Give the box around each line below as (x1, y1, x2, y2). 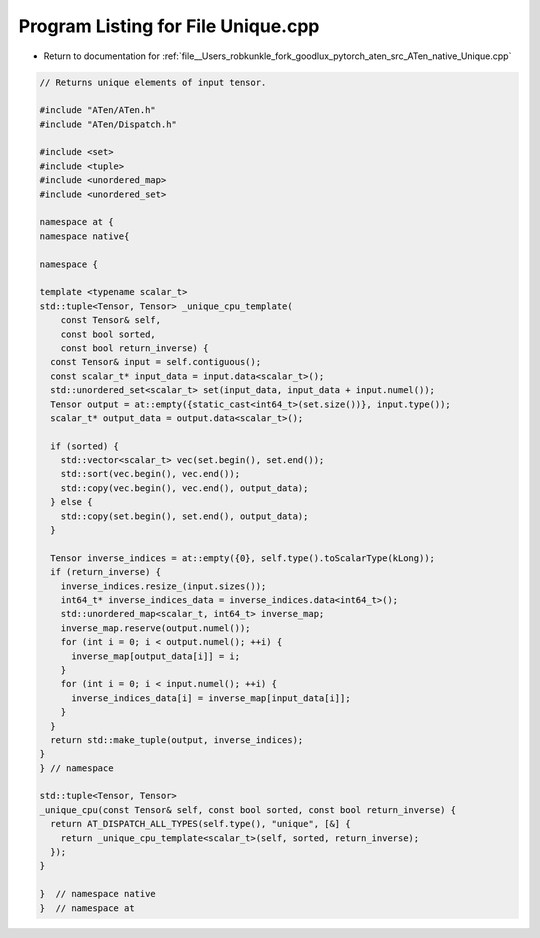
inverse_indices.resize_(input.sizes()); (60, 580, 267, 592)
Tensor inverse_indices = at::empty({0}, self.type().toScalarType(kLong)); (50, 552, 435, 564)
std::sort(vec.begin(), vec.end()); (60, 468, 240, 480)
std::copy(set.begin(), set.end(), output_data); (60, 510, 309, 522)
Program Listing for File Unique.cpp (18, 15, 320, 37)
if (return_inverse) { (50, 566, 162, 578)
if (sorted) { (50, 440, 120, 452)
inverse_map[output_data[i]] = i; (71, 650, 240, 662)
